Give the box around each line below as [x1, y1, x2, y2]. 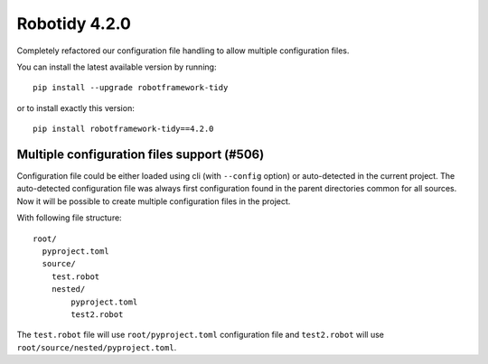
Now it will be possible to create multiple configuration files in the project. [16, 195, 291, 207]
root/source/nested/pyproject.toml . [16, 341, 177, 352]
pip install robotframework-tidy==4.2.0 [33, 124, 214, 135]
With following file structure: [16, 212, 122, 223]
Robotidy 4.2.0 [16, 14, 131, 33]
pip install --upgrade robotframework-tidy [33, 82, 229, 93]
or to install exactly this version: [16, 102, 135, 113]
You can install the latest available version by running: [16, 61, 217, 72]
